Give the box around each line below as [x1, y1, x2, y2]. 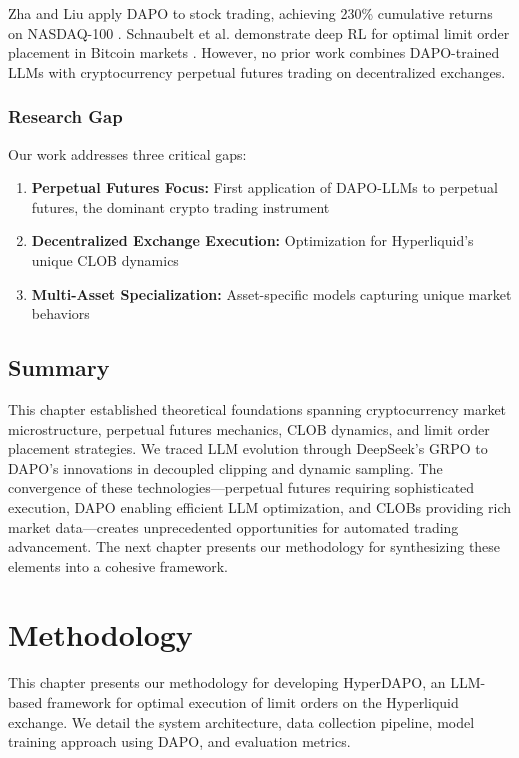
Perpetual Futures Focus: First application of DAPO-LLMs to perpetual [31, 177, 498, 198]
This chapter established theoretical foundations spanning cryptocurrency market [8, 398, 507, 419]
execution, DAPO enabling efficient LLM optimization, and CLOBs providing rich [8, 496, 512, 517]
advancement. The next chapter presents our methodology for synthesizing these [8, 536, 501, 557]
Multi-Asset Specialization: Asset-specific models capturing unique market [31, 283, 512, 304]
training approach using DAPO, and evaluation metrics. [8, 731, 351, 752]
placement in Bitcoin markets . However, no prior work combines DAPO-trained [8, 42, 500, 63]
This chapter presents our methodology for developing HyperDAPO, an [8, 672, 446, 693]
